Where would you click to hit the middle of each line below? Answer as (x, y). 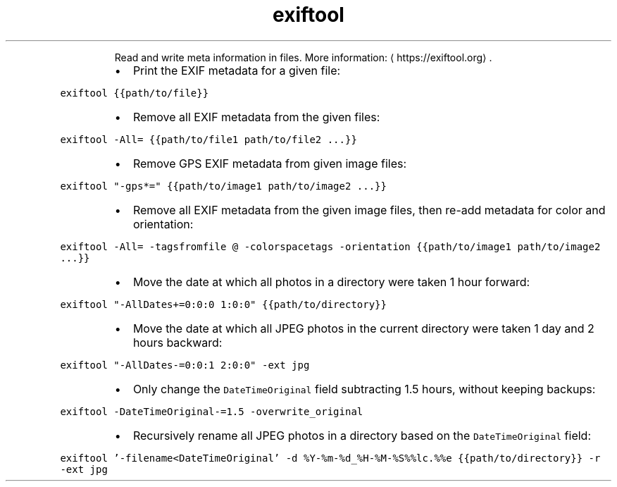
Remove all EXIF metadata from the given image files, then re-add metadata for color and (369, 210)
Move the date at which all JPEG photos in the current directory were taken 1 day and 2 (363, 328)
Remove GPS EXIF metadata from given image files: (270, 163)
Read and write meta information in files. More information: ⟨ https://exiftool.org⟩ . (303, 57)
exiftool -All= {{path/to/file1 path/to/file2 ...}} (208, 139)
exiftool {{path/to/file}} (135, 93)
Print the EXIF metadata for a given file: (237, 70)
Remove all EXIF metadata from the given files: (256, 117)
